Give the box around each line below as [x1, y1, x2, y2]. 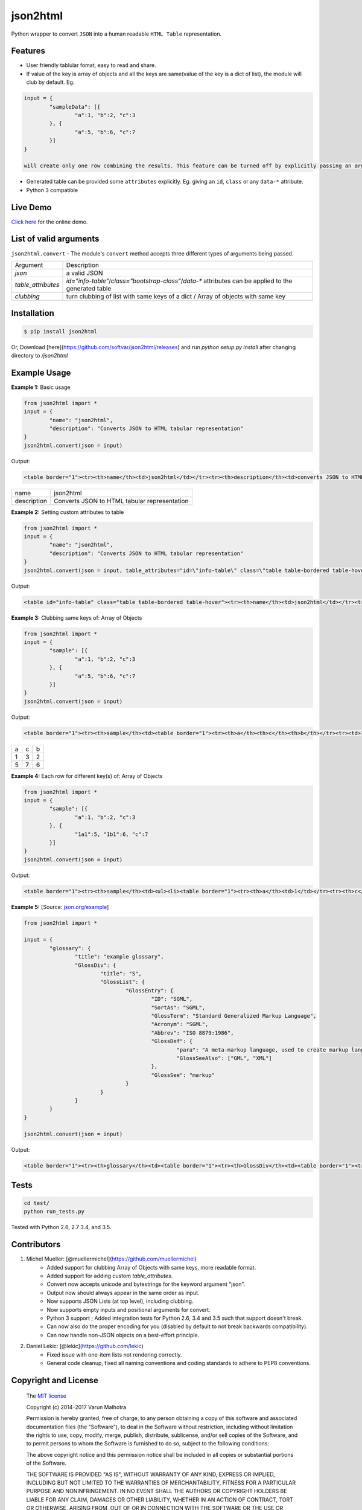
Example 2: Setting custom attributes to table [11, 508, 124, 516]
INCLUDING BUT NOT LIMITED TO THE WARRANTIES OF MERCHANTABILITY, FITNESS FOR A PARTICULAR [26, 1479, 296, 1486]
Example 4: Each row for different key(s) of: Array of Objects [11, 772, 163, 779]
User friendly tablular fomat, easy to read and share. [26, 62, 156, 69]
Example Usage [11, 367, 71, 377]
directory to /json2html [11, 352, 68, 359]
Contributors [11, 1239, 61, 1250]
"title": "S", [100, 970, 142, 977]
